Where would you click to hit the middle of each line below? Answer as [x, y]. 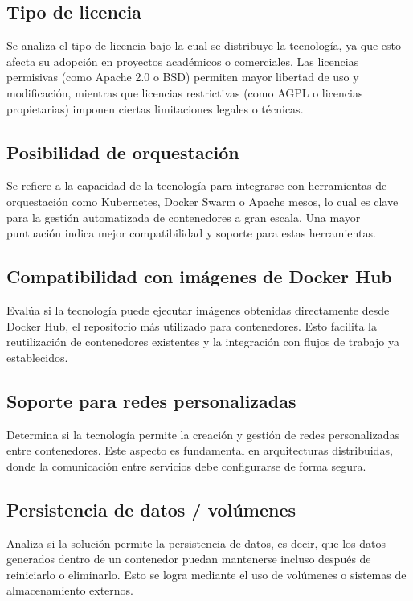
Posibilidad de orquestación [123, 152]
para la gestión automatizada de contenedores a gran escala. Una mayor [184, 217]
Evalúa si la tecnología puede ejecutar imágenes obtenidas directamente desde [198, 309]
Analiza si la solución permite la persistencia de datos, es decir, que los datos [196, 543]
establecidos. [37, 357]
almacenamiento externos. [70, 590]
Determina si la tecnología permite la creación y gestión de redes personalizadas [203, 434]
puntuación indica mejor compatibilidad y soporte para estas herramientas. [191, 233]
